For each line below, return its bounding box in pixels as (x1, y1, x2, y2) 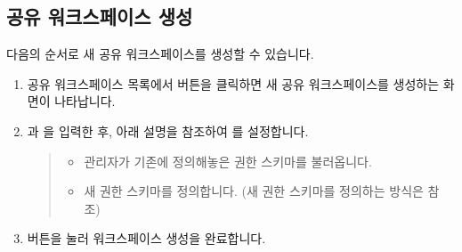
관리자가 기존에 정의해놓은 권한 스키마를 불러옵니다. (84, 151, 372, 170)
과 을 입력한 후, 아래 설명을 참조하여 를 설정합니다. (27, 121, 309, 140)
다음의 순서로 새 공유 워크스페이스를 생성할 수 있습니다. (6, 45, 314, 63)
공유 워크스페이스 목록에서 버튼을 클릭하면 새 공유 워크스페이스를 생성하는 (27, 74, 440, 93)
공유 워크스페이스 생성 (6, 3, 193, 30)
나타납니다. (54, 92, 116, 110)
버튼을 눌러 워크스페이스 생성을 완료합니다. (27, 229, 266, 248)
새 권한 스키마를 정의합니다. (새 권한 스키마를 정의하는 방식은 (84, 182, 424, 200)
